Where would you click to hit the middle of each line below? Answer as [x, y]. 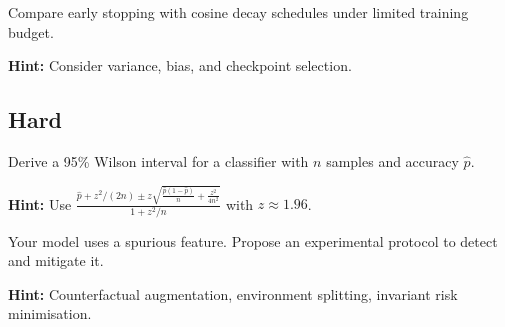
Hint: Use [40, 203]
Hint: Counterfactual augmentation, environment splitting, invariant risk [233, 293]
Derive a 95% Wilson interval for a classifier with [158, 160]
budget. [31, 31]
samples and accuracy [392, 160]
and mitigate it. [56, 260]
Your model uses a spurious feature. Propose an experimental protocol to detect [253, 240]
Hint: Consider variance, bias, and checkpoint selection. [180, 65]
